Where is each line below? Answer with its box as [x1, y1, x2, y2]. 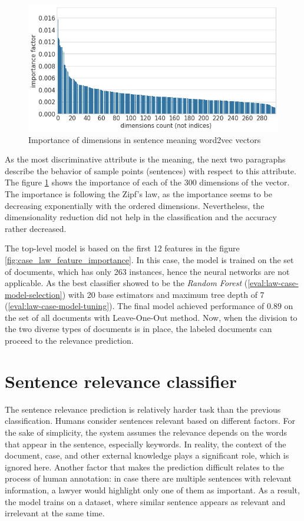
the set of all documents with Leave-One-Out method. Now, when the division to [5, 311, 298, 323]
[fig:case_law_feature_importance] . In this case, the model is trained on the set [5, 253, 294, 266]
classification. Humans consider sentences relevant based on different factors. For [5, 414, 295, 427]
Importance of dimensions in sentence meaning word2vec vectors [28, 133, 261, 145]
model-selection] [5, 288, 62, 300]
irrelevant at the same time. [5, 507, 105, 519]
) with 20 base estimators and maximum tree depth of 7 [62, 288, 265, 300]
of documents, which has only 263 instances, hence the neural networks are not [5, 265, 290, 277]
